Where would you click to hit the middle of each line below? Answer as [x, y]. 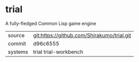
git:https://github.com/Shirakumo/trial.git [82, 35]
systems [18, 52]
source [16, 35]
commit [17, 43]
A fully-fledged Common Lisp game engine [51, 23]
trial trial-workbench [58, 52]
